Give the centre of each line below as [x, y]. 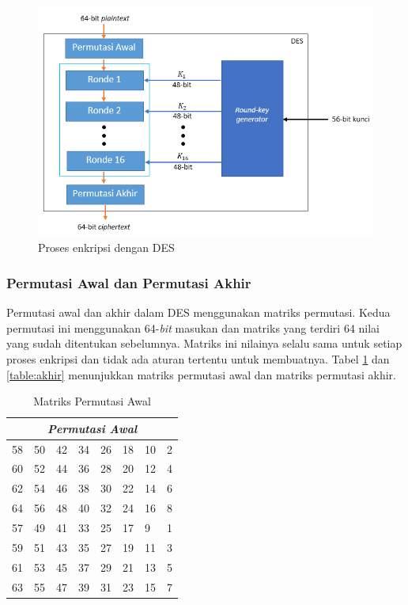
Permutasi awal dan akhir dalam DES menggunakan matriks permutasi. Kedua [198, 312]
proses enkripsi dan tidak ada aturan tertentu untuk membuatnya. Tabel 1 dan [198, 358]
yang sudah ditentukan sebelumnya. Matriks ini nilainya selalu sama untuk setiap [204, 343]
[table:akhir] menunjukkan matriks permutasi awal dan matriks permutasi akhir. [201, 374]
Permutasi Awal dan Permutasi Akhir [129, 282]
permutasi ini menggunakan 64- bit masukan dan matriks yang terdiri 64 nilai [193, 327]
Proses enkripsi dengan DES [106, 247]
